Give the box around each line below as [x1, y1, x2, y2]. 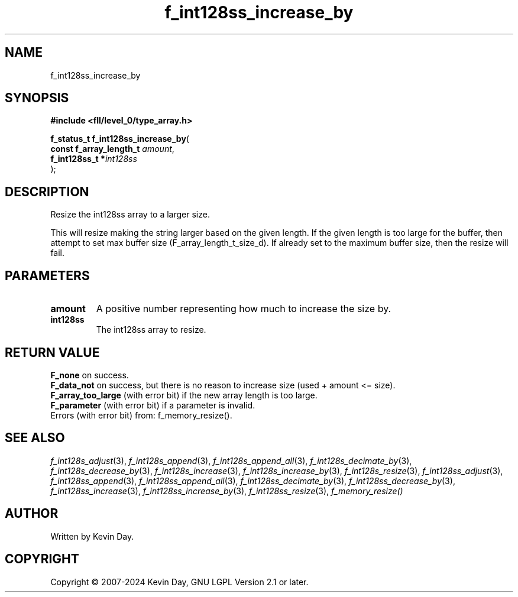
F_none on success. [50, 369, 129, 380]
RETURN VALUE [5, 345, 100, 360]
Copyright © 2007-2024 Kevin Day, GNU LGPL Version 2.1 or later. [50, 576, 309, 587]
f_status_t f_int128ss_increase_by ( [50, 134, 189, 144]
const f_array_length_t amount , [50, 144, 174, 154]
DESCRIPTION [5, 184, 89, 199]
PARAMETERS [5, 268, 90, 283]
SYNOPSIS [5, 90, 69, 106]
